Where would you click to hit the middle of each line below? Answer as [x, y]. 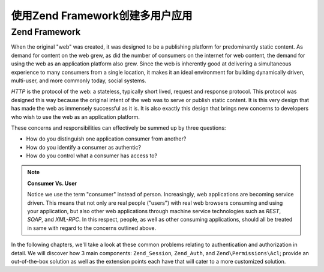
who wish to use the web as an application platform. [76, 116]
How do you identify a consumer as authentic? [83, 147]
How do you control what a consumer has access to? [92, 156]
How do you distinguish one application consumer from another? [106, 139]
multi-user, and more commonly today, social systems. [79, 80]
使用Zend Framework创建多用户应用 [102, 16]
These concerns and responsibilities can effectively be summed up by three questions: [118, 128]
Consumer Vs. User [52, 183]
